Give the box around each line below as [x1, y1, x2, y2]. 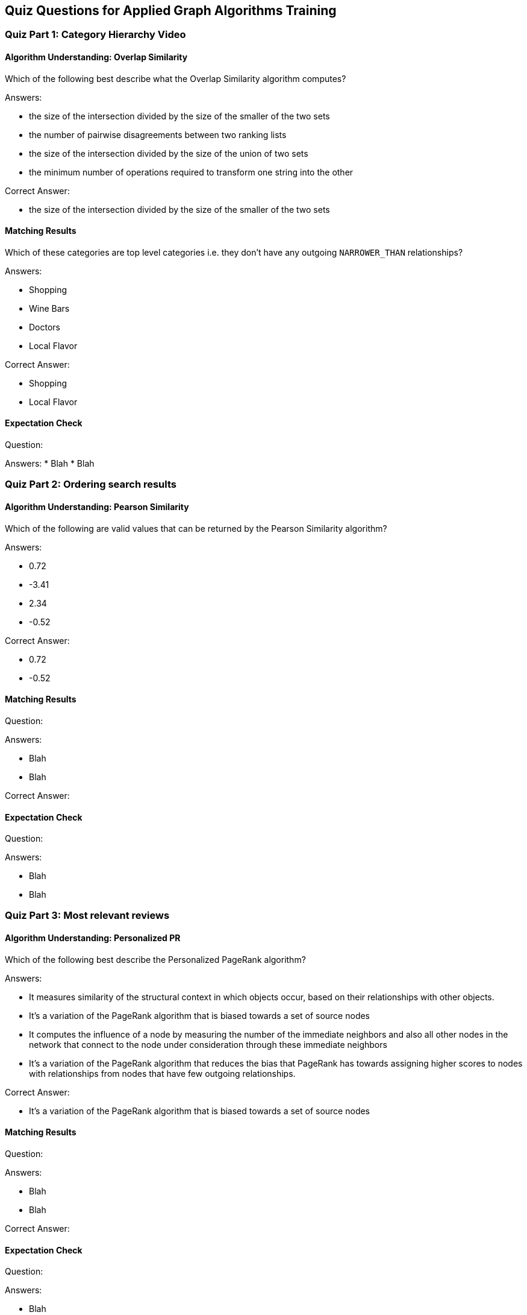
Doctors [29, 321, 60, 332]
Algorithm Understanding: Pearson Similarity [5, 502, 189, 512]
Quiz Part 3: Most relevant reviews [5, 909, 170, 922]
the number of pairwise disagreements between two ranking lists [29, 129, 287, 140]
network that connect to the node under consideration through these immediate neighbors [29, 1039, 387, 1050]
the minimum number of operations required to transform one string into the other [29, 166, 354, 177]
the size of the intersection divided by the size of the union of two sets [29, 148, 308, 159]
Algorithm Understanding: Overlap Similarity [5, 52, 188, 63]
